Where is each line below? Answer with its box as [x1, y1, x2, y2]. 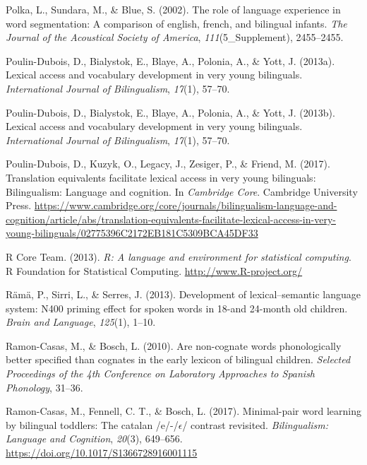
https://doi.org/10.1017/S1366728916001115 [6, 445, 198, 460]
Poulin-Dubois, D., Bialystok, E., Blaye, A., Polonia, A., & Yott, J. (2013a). [6, 53, 335, 68]
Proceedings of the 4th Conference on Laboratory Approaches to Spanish [6, 366, 315, 381]
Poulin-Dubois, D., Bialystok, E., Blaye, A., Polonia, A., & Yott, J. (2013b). [6, 105, 335, 119]
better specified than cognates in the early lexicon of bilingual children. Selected [6, 352, 351, 367]
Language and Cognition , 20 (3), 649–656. [6, 431, 183, 446]
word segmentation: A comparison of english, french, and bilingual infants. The [6, 16, 347, 30]
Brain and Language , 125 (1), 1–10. [6, 314, 156, 329]
